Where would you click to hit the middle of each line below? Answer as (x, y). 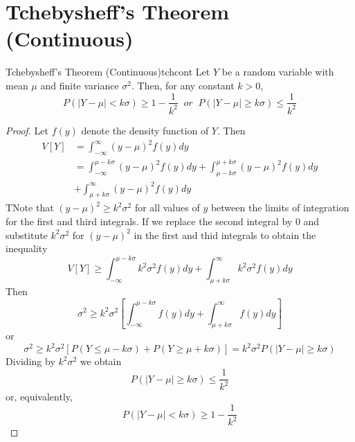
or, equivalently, (39, 397)
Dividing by (30, 361)
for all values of (167, 207)
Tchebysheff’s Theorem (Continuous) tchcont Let (108, 72)
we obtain (101, 361)
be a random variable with (278, 72)
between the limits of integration (280, 207)
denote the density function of (145, 130)
